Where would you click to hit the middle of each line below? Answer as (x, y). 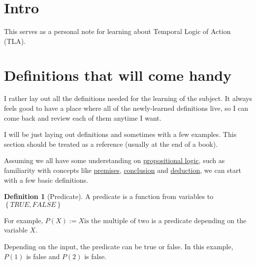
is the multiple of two (117, 221)
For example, (24, 220)
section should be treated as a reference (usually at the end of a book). (111, 144)
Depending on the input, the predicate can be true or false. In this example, (119, 246)
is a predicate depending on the (199, 220)
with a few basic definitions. (46, 180)
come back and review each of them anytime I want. (83, 117)
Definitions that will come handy (118, 75)
